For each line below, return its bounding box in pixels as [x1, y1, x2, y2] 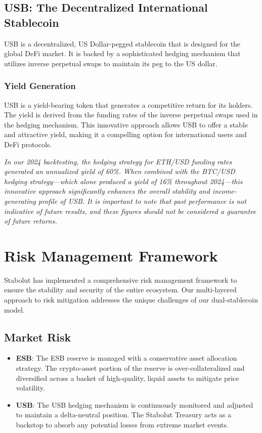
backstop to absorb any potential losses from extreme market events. [16, 419, 229, 429]
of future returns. [4, 215, 57, 226]
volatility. [16, 382, 45, 393]
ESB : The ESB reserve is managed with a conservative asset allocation [16, 353, 237, 363]
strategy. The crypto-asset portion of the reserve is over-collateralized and [16, 363, 245, 373]
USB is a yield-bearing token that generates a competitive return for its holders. [4, 99, 253, 110]
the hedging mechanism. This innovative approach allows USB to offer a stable [4, 119, 248, 129]
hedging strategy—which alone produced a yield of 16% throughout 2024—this [4, 176, 243, 186]
